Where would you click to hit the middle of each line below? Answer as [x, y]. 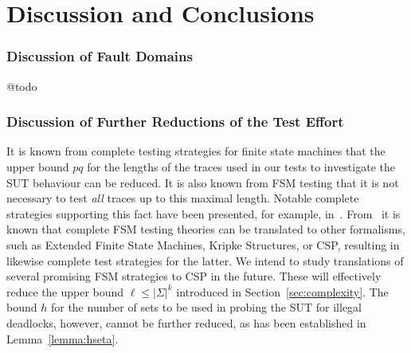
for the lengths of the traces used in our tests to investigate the [241, 167]
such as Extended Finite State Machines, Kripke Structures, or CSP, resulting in [203, 244]
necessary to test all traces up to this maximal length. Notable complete [183, 198]
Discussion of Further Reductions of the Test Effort [175, 122]
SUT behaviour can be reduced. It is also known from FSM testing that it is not [203, 182]
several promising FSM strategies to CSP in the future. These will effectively [194, 276]
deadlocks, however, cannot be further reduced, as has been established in [186, 322]
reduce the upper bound [65, 291]
